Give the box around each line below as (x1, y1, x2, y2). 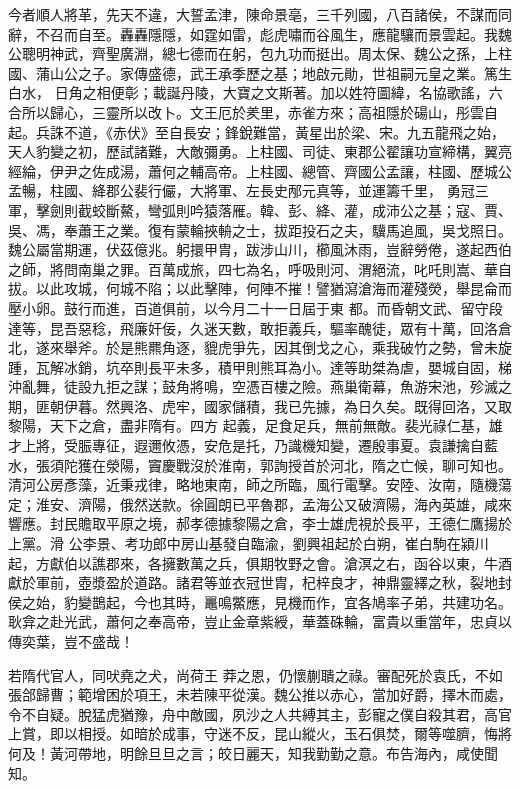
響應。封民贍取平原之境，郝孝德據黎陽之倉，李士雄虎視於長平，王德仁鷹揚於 (8, 513, 512, 534)
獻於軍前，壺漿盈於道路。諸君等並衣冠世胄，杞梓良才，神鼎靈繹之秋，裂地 (8, 572, 498, 593)
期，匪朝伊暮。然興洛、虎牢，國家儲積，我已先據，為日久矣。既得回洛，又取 (8, 395, 512, 416)
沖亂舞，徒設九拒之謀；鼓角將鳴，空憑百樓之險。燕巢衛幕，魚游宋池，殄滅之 (8, 376, 512, 397)
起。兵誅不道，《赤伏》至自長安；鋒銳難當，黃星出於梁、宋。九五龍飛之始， (8, 121, 505, 142)
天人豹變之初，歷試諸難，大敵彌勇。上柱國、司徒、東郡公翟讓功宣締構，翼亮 (8, 141, 512, 162)
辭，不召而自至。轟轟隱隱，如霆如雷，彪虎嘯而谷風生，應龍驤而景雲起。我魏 (8, 23, 512, 44)
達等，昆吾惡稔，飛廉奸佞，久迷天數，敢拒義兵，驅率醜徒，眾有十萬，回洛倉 (8, 317, 512, 338)
